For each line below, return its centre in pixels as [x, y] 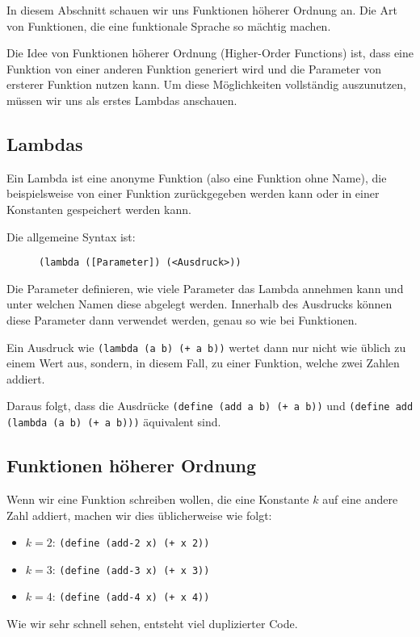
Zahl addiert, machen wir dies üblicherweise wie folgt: [139, 515]
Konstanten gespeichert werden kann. [99, 209]
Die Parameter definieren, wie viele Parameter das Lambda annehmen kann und [205, 288]
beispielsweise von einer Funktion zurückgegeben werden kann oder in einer [193, 193]
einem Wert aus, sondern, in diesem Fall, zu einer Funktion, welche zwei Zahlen [203, 363]
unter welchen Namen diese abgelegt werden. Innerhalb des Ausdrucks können [199, 304]
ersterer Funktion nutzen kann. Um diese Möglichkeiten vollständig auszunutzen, [206, 84]
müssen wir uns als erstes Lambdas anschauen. [122, 100]
